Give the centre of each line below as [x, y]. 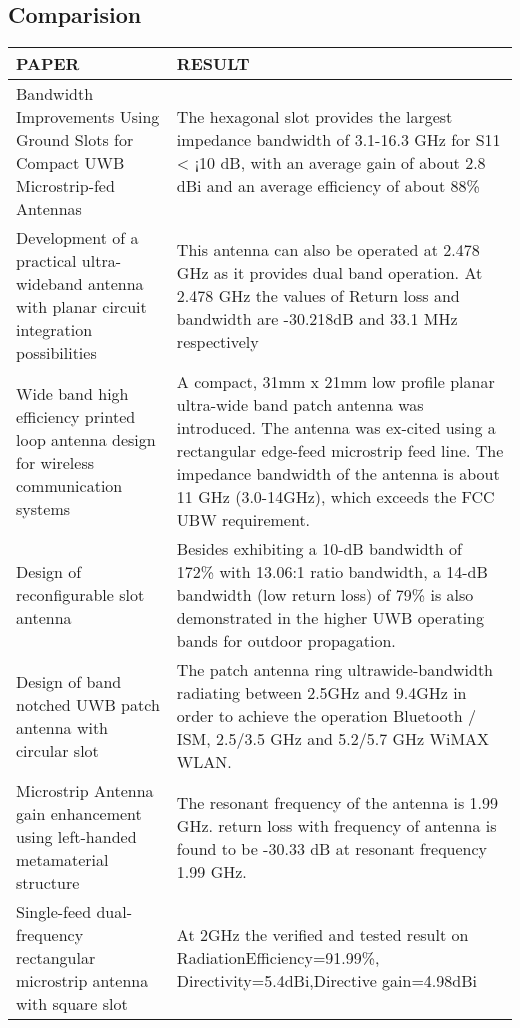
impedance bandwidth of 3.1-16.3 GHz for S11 [338, 140]
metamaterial [62, 860]
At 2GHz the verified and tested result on [322, 935]
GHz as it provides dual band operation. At [329, 272]
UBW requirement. [243, 520]
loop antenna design [86, 439]
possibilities [56, 353]
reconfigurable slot [80, 595]
